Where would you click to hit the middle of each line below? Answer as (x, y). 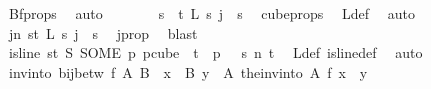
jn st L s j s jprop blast (103, 32)
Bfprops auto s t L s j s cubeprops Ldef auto (211, 13)
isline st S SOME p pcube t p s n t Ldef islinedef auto (215, 52)
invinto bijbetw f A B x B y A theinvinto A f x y (188, 71)
